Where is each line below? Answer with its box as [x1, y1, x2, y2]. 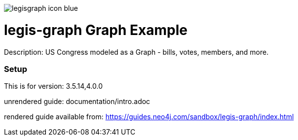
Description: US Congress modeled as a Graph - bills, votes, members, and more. [4, 47, 269, 56]
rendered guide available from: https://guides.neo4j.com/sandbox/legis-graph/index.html [4, 112, 294, 121]
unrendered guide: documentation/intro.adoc [4, 97, 150, 106]
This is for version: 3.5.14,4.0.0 [4, 82, 103, 91]
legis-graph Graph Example [4, 21, 187, 38]
